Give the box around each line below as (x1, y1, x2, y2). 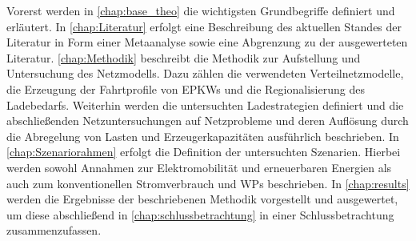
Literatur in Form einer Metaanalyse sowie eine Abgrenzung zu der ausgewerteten (6, 34, 408, 50)
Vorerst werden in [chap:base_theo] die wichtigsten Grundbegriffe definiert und (6, 2, 395, 18)
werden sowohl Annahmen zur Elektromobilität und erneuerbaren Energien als (6, 159, 392, 175)
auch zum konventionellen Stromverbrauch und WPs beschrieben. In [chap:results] (6, 175, 410, 191)
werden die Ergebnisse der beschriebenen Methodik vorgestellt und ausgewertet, (6, 191, 398, 207)
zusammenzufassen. (6, 222, 102, 239)
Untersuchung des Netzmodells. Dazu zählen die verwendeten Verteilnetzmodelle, (6, 65, 404, 82)
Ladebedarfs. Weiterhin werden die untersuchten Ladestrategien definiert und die (6, 96, 404, 113)
